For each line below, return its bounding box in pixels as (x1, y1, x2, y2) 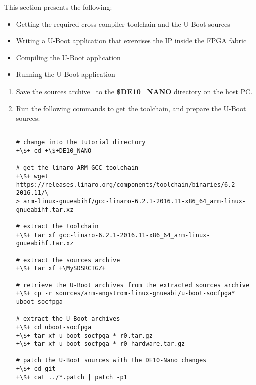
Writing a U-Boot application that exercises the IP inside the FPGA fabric (16, 35, 247, 46)
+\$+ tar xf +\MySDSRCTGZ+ (16, 265, 106, 272)
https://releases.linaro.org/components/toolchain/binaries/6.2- (16, 181, 239, 188)
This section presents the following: (4, 2, 112, 12)
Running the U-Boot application (16, 69, 115, 80)
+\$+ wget (16, 173, 49, 180)
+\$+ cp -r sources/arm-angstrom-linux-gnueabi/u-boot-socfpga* (16, 290, 235, 297)
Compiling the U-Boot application (16, 52, 121, 62)
